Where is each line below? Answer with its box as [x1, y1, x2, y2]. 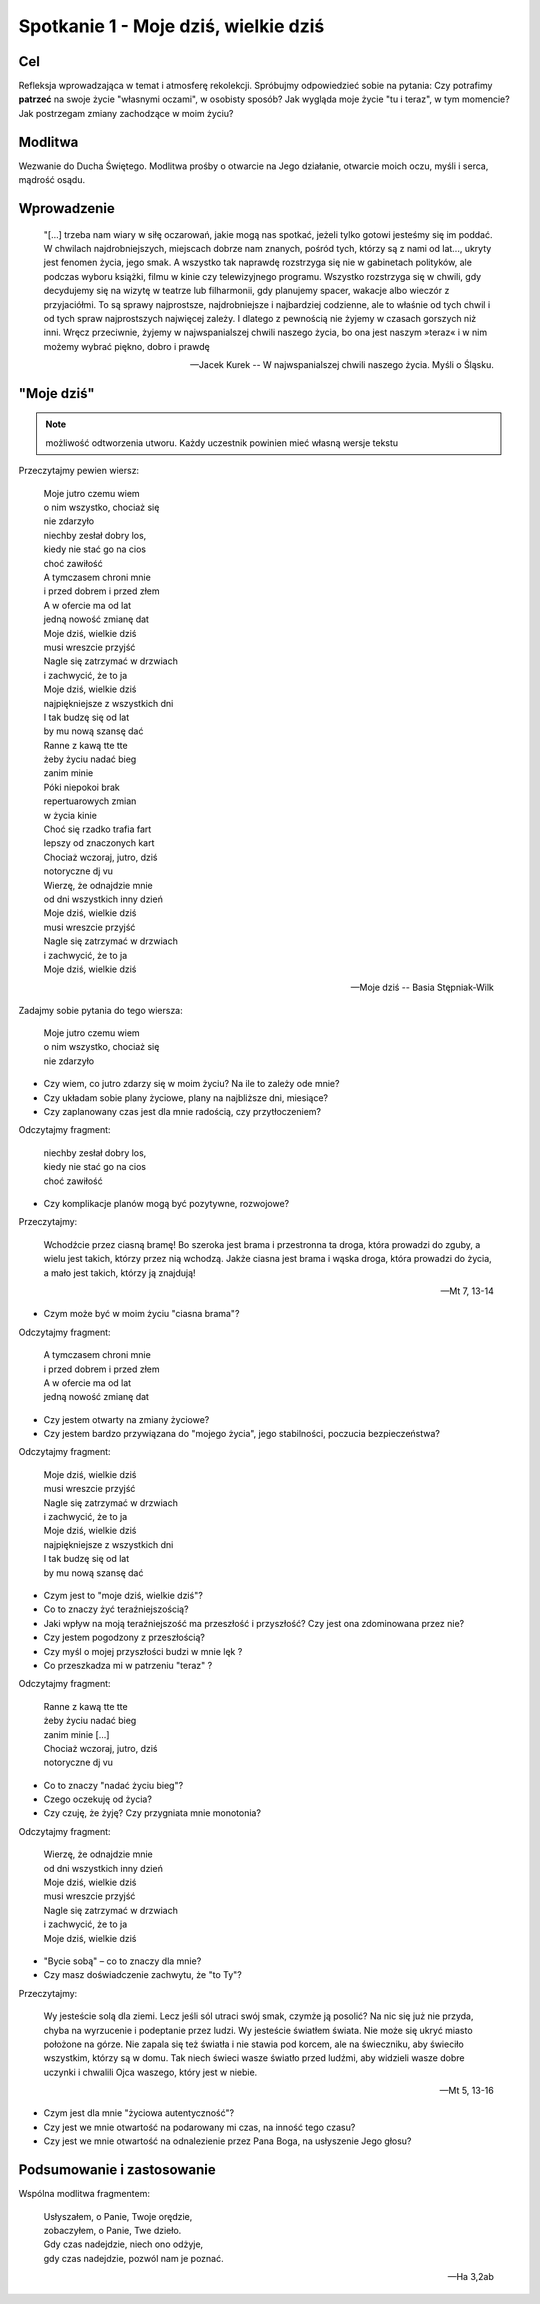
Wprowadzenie [18, 200, 115, 217]
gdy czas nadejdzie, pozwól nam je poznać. [43, 2252, 224, 2264]
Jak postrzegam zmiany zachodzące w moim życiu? [18, 107, 234, 119]
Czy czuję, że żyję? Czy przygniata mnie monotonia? [43, 1807, 262, 1819]
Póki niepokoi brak [43, 781, 120, 793]
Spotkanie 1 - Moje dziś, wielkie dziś [18, 15, 325, 37]
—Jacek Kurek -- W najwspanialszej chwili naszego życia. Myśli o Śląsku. [190, 359, 494, 371]
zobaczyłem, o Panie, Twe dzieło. [43, 2224, 182, 2236]
